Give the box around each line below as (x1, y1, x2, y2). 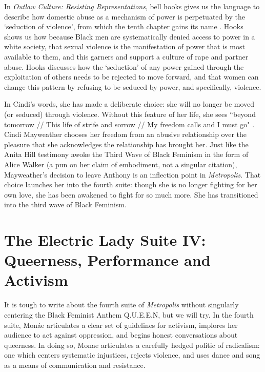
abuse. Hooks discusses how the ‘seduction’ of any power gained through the (4, 61, 244, 72)
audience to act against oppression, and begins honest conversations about (4, 329, 238, 340)
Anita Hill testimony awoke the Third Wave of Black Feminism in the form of (4, 149, 249, 160)
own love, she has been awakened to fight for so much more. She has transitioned (4, 189, 258, 200)
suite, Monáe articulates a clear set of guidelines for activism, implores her (4, 319, 238, 330)
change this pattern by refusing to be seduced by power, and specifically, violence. (4, 81, 261, 92)
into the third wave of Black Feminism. (4, 199, 127, 210)
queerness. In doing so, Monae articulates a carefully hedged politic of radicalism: (4, 339, 260, 350)
